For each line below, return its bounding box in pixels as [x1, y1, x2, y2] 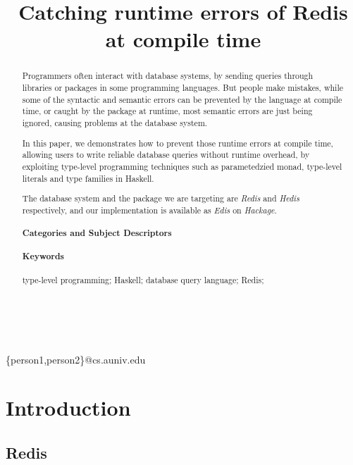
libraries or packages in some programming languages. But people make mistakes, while [22, 82, 343, 94]
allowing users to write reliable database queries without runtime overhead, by [22, 149, 310, 161]
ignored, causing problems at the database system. [22, 116, 208, 128]
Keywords [22, 250, 64, 263]
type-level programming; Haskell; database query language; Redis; [22, 273, 264, 285]
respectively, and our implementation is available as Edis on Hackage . [22, 204, 277, 216]
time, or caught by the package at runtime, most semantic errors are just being [22, 105, 313, 117]
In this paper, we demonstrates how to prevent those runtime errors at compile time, [22, 137, 333, 149]
